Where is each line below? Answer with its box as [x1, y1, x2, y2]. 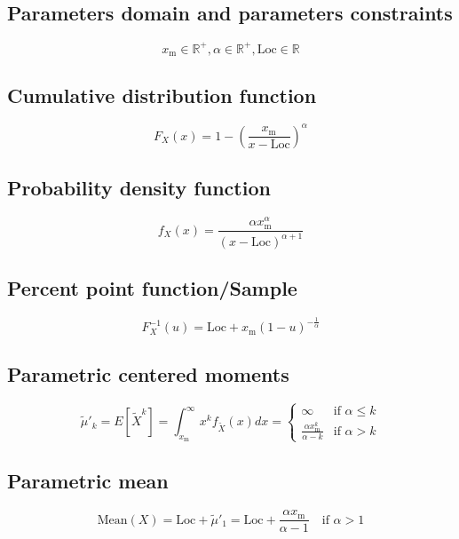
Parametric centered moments [7, 360, 289, 387]
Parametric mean [7, 467, 169, 495]
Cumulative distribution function [7, 81, 317, 108]
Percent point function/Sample [7, 273, 297, 301]
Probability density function [7, 174, 271, 202]
